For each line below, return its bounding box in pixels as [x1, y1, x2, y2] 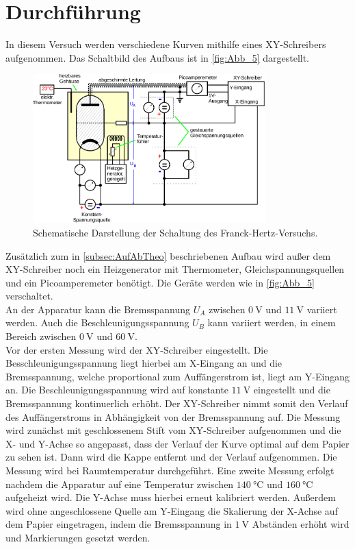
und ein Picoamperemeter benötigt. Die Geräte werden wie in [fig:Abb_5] [5, 275, 315, 289]
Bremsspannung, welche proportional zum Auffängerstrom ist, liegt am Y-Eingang [5, 369, 350, 383]
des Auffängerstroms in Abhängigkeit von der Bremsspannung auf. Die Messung [5, 409, 341, 424]
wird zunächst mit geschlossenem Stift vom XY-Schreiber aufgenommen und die [5, 423, 341, 437]
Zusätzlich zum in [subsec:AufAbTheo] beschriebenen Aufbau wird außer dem [5, 248, 331, 263]
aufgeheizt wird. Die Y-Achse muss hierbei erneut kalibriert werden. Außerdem [5, 490, 336, 504]
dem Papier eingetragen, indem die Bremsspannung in [5, 517, 232, 531]
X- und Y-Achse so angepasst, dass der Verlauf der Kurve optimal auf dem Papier [5, 436, 350, 450]
